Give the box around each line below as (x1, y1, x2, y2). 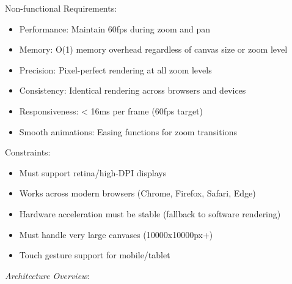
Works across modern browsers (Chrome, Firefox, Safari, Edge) (19, 187, 256, 200)
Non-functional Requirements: (5, 2, 117, 14)
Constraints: (5, 146, 51, 159)
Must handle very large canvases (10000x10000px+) (19, 228, 213, 241)
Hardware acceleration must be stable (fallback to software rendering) (19, 207, 281, 220)
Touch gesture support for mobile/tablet (19, 248, 170, 261)
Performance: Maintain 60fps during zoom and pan (19, 22, 211, 35)
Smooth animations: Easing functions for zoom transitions (19, 125, 237, 138)
